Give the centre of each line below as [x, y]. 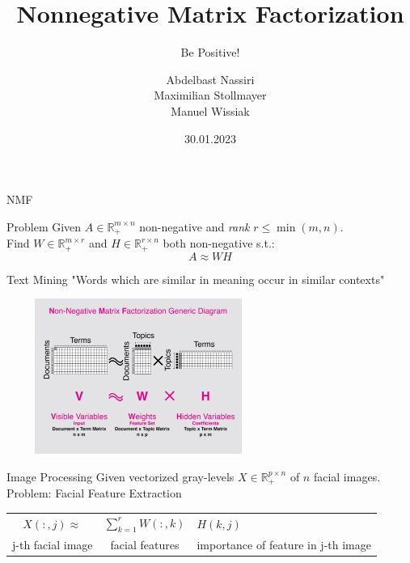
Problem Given [44, 226]
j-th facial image [53, 544]
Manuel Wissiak [210, 110]
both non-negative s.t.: [219, 243]
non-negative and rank [194, 226]
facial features [145, 544]
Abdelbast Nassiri [210, 79]
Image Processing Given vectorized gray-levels [120, 476]
